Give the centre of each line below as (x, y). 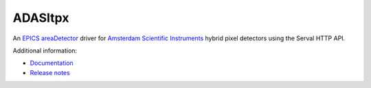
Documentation (52, 63)
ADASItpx (41, 18)
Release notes (50, 72)
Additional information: (45, 50)
